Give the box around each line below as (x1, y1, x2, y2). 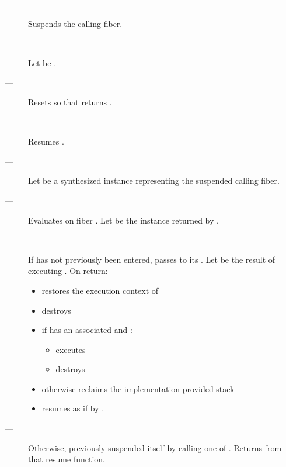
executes (55, 343, 86, 355)
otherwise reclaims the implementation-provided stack (41, 382, 235, 394)
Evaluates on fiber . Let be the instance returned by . (28, 214, 219, 226)
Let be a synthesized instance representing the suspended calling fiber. (28, 174, 280, 187)
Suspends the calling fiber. (28, 17, 123, 29)
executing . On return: (28, 265, 108, 277)
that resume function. (28, 453, 105, 465)
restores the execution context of (41, 284, 159, 296)
